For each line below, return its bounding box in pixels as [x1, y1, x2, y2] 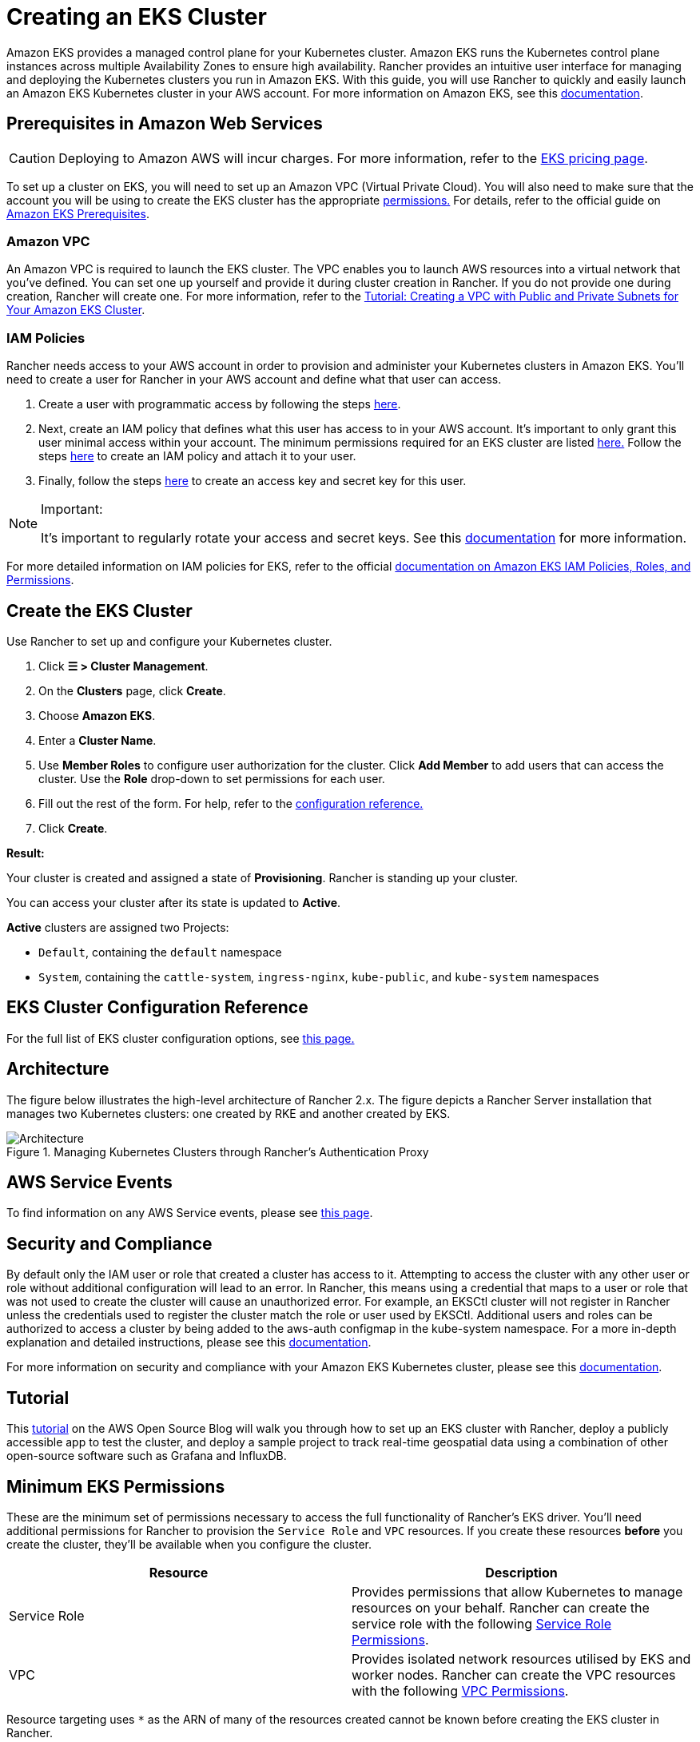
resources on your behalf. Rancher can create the [352, 1600, 650, 1616]
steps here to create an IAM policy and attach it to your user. [38, 449, 356, 463]
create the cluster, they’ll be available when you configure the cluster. [6, 1537, 372, 1551]
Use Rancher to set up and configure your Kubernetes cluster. [6, 634, 332, 648]
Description [485, 1565, 558, 1581]
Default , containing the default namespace [38, 945, 282, 959]
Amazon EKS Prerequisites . [6, 206, 149, 221]
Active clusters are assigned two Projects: [6, 920, 229, 934]
